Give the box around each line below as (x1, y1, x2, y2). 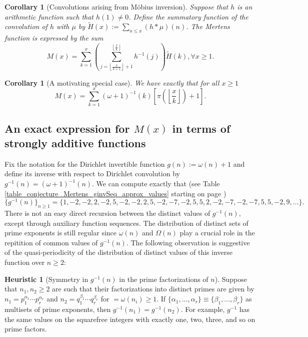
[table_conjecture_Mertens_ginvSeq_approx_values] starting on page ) (4, 188, 226, 198)
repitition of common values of (4, 237, 98, 247)
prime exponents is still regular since (4, 227, 117, 238)
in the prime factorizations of (119, 273, 208, 284)
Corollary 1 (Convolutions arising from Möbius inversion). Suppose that (4, 2, 228, 12)
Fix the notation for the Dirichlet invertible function (4, 158, 165, 169)
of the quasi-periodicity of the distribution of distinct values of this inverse (4, 247, 233, 257)
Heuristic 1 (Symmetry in (4, 273, 88, 284)
